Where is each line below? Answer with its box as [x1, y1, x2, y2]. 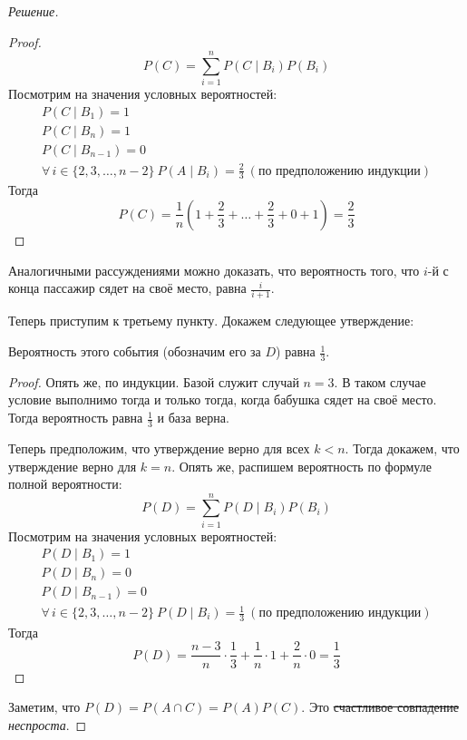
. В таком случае [334, 372, 426, 391]
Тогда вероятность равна [8, 408, 143, 427]
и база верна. [157, 408, 229, 427]
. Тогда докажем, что [345, 438, 460, 457]
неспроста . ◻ [8, 715, 87, 734]
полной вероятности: [8, 474, 122, 493]
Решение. [8, 2, 59, 20]
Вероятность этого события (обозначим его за [8, 342, 261, 361]
